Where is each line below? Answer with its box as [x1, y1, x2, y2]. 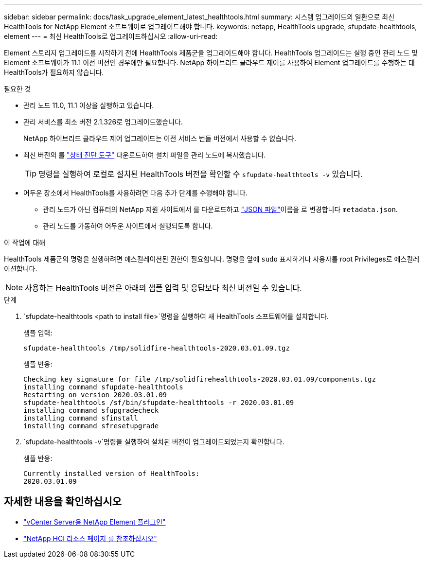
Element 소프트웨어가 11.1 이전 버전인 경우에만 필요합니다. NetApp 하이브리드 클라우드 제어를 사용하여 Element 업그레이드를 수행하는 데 [4, 58, 415, 67]
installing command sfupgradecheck [23, 406, 159, 414]
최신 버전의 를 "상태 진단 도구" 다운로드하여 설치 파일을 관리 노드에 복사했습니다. [23, 151, 266, 159]
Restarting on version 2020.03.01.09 [23, 391, 167, 399]
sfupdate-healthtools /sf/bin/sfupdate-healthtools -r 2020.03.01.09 [23, 399, 294, 406]
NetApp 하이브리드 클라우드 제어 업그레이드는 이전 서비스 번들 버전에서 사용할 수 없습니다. [23, 134, 297, 142]
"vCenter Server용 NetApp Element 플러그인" [23, 517, 166, 526]
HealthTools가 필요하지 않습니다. [4, 68, 104, 76]
